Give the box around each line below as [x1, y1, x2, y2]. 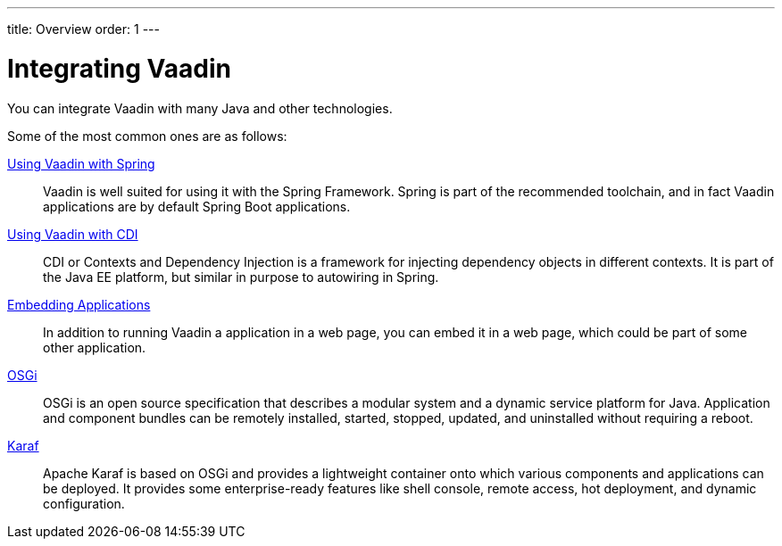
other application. [43, 339, 146, 355]
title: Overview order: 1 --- [7, 21, 160, 37]
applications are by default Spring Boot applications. [43, 198, 351, 214]
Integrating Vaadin [7, 53, 231, 84]
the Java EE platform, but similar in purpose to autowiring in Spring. [43, 269, 439, 285]
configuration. [43, 495, 125, 511]
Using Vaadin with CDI [7, 226, 138, 242]
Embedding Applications [7, 296, 151, 312]
